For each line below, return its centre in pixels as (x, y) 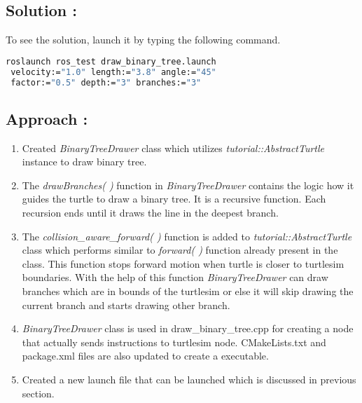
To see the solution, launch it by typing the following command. (143, 40)
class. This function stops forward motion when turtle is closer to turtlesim (183, 263)
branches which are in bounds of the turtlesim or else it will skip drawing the (188, 291)
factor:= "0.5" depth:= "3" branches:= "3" (106, 82)
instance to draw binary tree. (84, 162)
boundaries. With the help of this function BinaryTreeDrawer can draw (175, 277)
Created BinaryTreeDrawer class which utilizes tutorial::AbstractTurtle (173, 148)
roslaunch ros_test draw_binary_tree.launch (111, 61)
